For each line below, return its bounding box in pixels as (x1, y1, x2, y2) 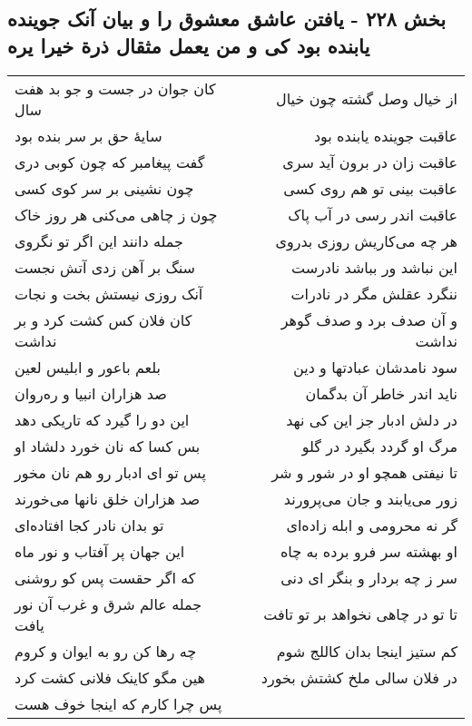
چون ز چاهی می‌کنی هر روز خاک (15, 203, 218, 225)
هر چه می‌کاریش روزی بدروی (275, 230, 457, 251)
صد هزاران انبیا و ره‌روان (15, 382, 167, 404)
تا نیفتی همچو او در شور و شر (271, 461, 457, 483)
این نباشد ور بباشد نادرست (290, 256, 457, 278)
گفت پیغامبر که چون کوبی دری (15, 151, 205, 172)
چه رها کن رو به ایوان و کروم (15, 640, 197, 662)
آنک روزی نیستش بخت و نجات (15, 282, 203, 304)
